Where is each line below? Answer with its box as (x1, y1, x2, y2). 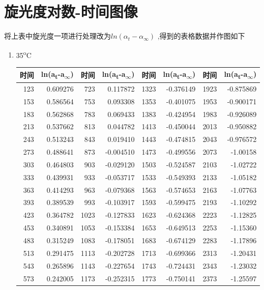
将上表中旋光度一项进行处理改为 (4, 31, 111, 41)
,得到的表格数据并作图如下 (157, 31, 245, 41)
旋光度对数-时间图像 (4, 1, 138, 22)
